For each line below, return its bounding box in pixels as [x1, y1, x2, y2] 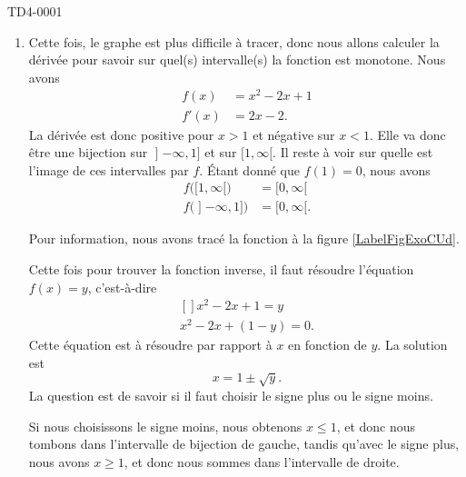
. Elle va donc [369, 124, 446, 144]
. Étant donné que [199, 160, 300, 179]
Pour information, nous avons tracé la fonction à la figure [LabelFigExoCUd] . [28, 229, 460, 248]
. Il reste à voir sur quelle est [273, 143, 433, 162]
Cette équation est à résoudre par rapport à [28, 335, 273, 354]
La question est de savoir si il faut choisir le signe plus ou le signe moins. [28, 385, 433, 404]
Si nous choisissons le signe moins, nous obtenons [28, 416, 302, 435]
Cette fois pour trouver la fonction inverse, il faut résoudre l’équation [28, 259, 414, 278]
